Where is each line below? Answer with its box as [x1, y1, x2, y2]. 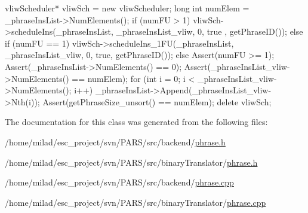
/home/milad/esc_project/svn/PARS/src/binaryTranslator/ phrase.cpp [5, 196, 266, 208]
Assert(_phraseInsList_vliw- [184, 60, 290, 72]
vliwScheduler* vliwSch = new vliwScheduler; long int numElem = [5, 2, 250, 14]
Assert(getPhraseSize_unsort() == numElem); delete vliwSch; [42, 95, 272, 108]
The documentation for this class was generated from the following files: [5, 115, 268, 128]
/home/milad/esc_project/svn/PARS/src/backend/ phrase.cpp [5, 176, 234, 188]
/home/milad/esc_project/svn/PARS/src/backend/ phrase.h [5, 135, 226, 148]
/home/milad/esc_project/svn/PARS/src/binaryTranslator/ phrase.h [5, 156, 258, 168]
